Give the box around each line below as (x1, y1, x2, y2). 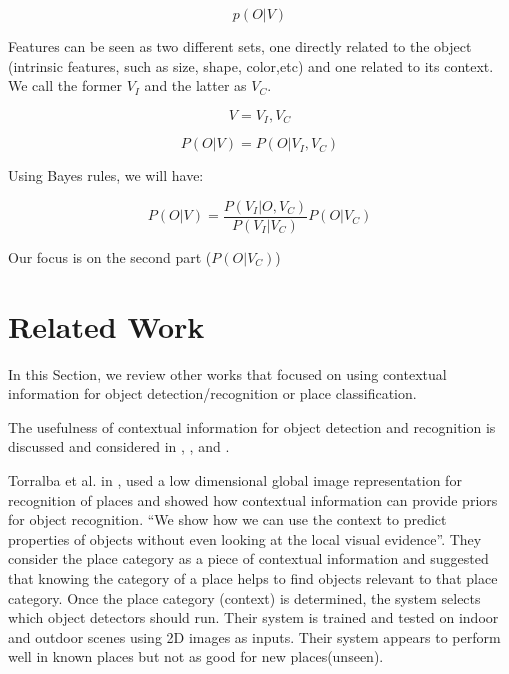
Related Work (8, 305, 205, 346)
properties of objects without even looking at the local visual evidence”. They (8, 528, 482, 549)
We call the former (8, 75, 123, 96)
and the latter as (144, 75, 247, 96)
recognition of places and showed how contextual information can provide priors (8, 489, 498, 510)
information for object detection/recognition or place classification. (8, 383, 417, 404)
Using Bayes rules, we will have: (8, 165, 204, 186)
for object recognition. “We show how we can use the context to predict (8, 509, 447, 530)
